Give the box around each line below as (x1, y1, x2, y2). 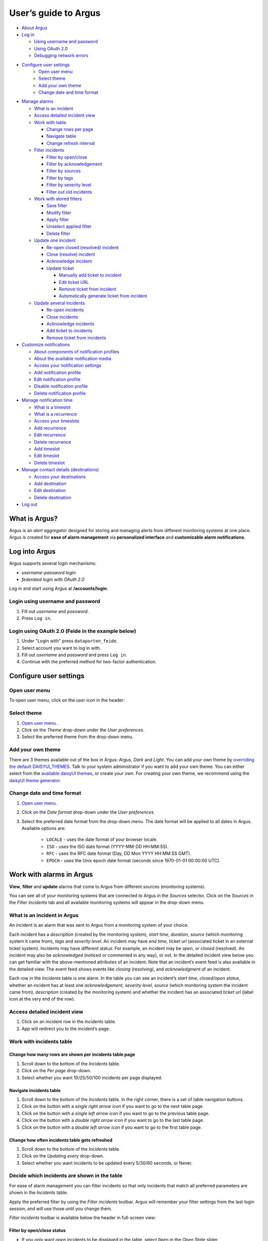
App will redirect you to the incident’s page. (21, 1026, 111, 1032)
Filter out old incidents (46, 189, 92, 195)
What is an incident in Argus (9, 912, 79, 919)
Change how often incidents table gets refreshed (9, 1137, 113, 1143)
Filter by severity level (46, 182, 92, 188)
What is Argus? (9, 514, 58, 523)
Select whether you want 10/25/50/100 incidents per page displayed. (21, 1075, 162, 1081)
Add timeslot (34, 446, 60, 452)
